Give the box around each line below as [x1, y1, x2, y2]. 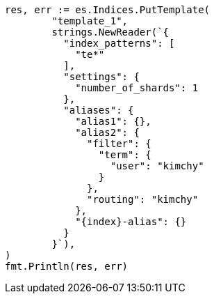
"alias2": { [75, 127, 140, 138]
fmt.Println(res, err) [5, 261, 129, 272]
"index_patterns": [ [63, 38, 175, 49]
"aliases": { [63, 105, 134, 116]
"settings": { [63, 71, 140, 82]
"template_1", [51, 15, 129, 26]
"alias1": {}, [75, 116, 151, 127]
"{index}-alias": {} [75, 216, 187, 227]
